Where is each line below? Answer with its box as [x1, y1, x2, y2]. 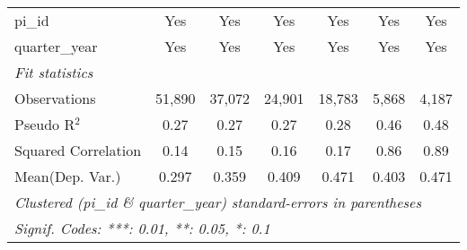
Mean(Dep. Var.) [14, 166, 121, 186]
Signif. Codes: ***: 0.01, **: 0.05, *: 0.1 [14, 218, 270, 238]
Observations [14, 88, 96, 108]
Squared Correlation [14, 140, 142, 160]
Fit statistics [14, 62, 93, 82]
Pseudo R [14, 114, 75, 134]
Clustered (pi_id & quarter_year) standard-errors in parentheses [14, 192, 422, 212]
